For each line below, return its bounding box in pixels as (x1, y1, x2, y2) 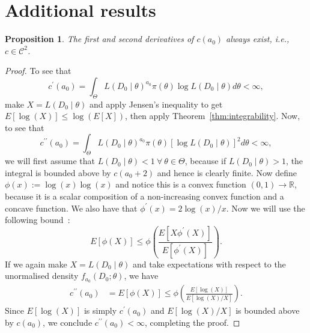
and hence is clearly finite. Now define (157, 166, 297, 179)
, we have (124, 269, 159, 282)
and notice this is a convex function (115, 178, 246, 191)
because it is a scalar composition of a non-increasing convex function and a (5, 190, 284, 203)
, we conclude (43, 316, 93, 328)
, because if (184, 154, 226, 167)
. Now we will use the (226, 201, 305, 214)
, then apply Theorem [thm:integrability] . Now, (125, 109, 300, 122)
